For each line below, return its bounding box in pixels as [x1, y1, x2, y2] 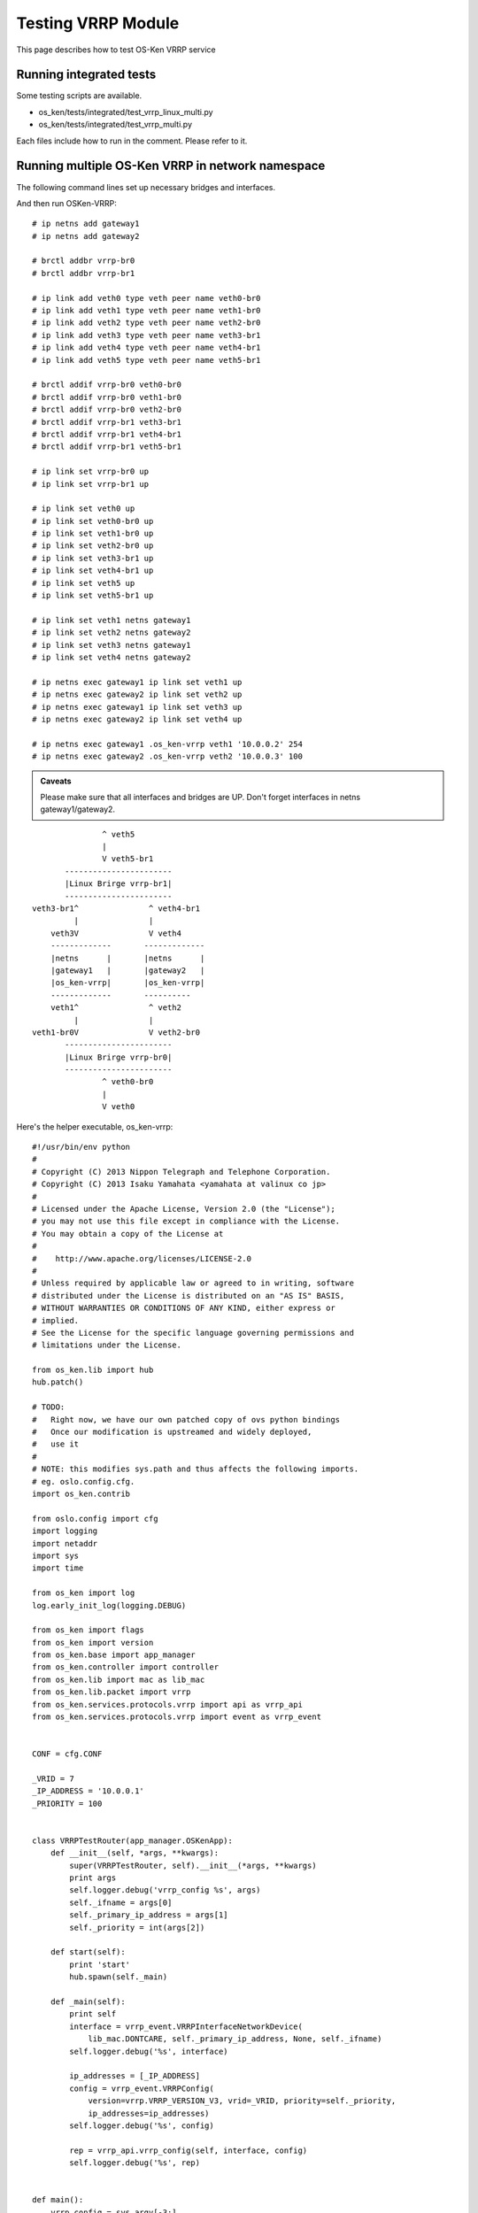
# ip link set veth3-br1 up [32, 553, 154, 563]
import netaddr [32, 1538, 98, 1548]
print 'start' [69, 1959, 131, 1970]
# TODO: [32, 1402, 66, 1412]
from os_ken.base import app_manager [32, 1650, 197, 1660]
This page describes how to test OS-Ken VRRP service [16, 44, 216, 55]
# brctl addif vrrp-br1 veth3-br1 [32, 417, 181, 427]
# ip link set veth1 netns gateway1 [32, 615, 191, 625]
